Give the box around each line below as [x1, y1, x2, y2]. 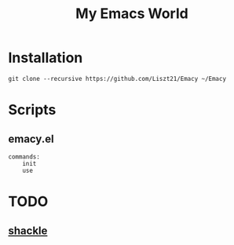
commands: [8, 152, 41, 161]
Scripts [8, 101, 57, 119]
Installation [8, 49, 83, 67]
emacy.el [8, 132, 54, 145]
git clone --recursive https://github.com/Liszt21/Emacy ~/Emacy [8, 75, 226, 82]
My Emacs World [75, 5, 188, 23]
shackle [8, 224, 48, 237]
